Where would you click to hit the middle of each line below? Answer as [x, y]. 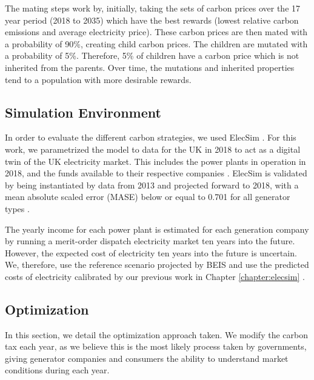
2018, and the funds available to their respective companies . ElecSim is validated [156, 173]
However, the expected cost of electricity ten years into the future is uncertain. [151, 252]
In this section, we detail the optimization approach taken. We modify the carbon [156, 334]
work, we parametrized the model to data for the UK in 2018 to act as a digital [153, 149]
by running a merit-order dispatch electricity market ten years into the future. [150, 241]
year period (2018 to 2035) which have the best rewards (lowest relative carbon [152, 20]
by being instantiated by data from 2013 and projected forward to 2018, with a [152, 185]
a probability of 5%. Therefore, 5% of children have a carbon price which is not [152, 55]
